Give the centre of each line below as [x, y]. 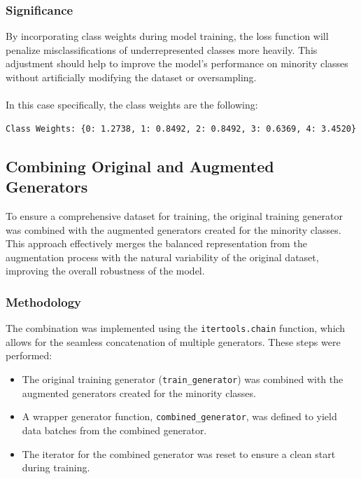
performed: [29, 355]
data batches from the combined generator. [114, 430]
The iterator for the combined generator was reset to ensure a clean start [179, 453]
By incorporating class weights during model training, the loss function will [167, 36]
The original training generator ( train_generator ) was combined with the [183, 379]
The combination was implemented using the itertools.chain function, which [176, 328]
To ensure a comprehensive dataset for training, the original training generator [175, 215]
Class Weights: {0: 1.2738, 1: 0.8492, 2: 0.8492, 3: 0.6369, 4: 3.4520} [181, 129]
